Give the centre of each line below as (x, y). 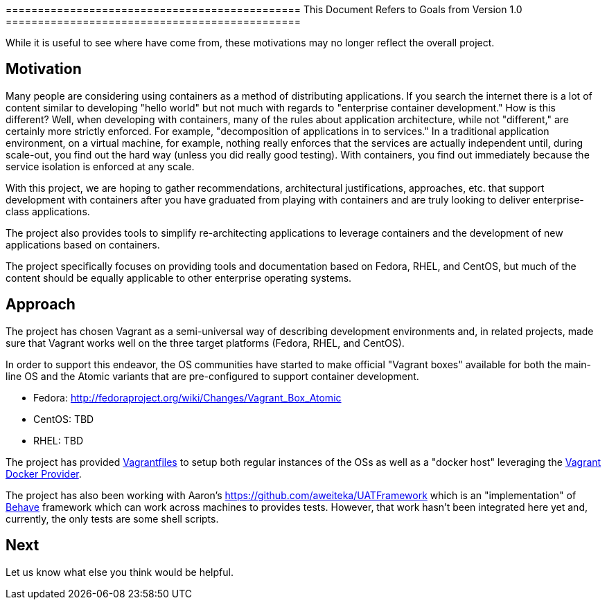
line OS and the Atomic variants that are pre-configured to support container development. (212, 376)
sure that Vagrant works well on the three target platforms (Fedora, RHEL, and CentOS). (205, 343)
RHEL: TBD (59, 440)
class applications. (48, 211)
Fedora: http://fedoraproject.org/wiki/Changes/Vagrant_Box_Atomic (187, 397)
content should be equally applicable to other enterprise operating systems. (179, 278)
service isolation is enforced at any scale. (100, 166)
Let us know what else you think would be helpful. (120, 572)
